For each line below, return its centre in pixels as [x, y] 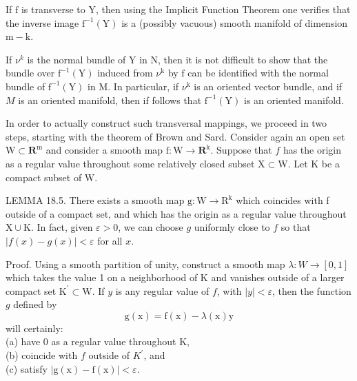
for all [110, 240]
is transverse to [53, 9]
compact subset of [44, 177]
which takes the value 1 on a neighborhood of [102, 277]
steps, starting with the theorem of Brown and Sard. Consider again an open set [175, 136]
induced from [125, 73]
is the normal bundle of [76, 59]
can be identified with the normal [258, 73]
